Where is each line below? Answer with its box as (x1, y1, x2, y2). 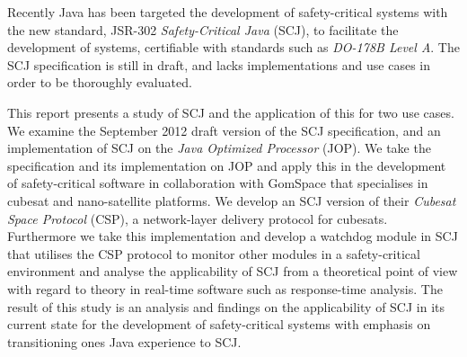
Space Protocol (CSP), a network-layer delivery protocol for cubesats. (7, 209, 388, 228)
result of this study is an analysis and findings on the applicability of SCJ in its (7, 297, 445, 316)
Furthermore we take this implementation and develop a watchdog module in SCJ (7, 227, 458, 245)
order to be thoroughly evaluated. (7, 73, 192, 92)
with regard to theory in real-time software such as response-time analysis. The (7, 279, 443, 298)
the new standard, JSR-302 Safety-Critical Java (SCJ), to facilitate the (7, 20, 399, 39)
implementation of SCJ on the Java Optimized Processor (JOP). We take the (7, 138, 431, 157)
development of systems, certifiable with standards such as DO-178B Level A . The (7, 38, 460, 57)
